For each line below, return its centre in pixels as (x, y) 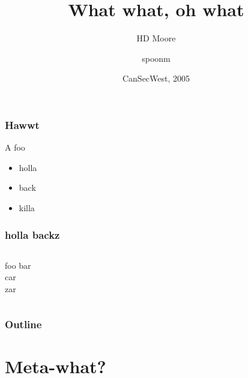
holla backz (32, 234)
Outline (23, 324)
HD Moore (156, 38)
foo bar (18, 265)
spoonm (156, 58)
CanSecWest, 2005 (156, 78)
